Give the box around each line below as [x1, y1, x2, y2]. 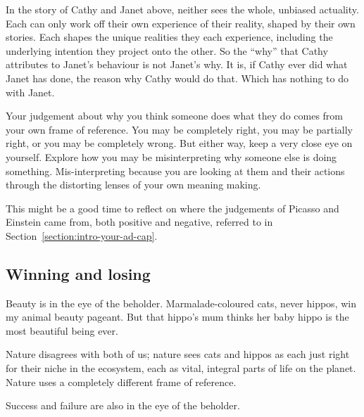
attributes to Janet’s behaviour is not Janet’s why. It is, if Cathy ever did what [6, 57, 348, 72]
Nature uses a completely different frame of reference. [6, 374, 237, 389]
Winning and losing [6, 262, 151, 284]
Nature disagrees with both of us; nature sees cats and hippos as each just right [6, 347, 350, 361]
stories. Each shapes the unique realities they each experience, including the [6, 30, 333, 44]
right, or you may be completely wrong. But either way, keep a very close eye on [6, 136, 353, 150]
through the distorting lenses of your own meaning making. [6, 177, 261, 192]
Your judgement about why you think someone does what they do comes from [6, 108, 344, 123]
